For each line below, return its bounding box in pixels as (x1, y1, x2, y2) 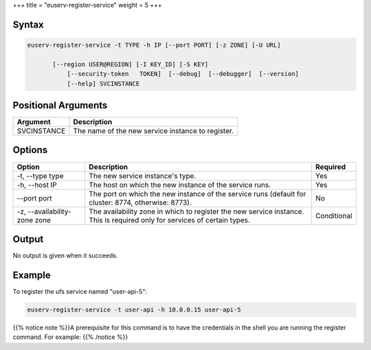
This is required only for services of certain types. (89, 215, 251, 224)
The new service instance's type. (89, 171, 196, 180)
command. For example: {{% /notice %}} (12, 333, 128, 341)
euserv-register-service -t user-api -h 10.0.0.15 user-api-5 (27, 305, 241, 314)
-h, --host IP (16, 180, 58, 189)
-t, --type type (16, 171, 64, 180)
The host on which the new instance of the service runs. (89, 180, 271, 189)
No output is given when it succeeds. (12, 251, 118, 260)
